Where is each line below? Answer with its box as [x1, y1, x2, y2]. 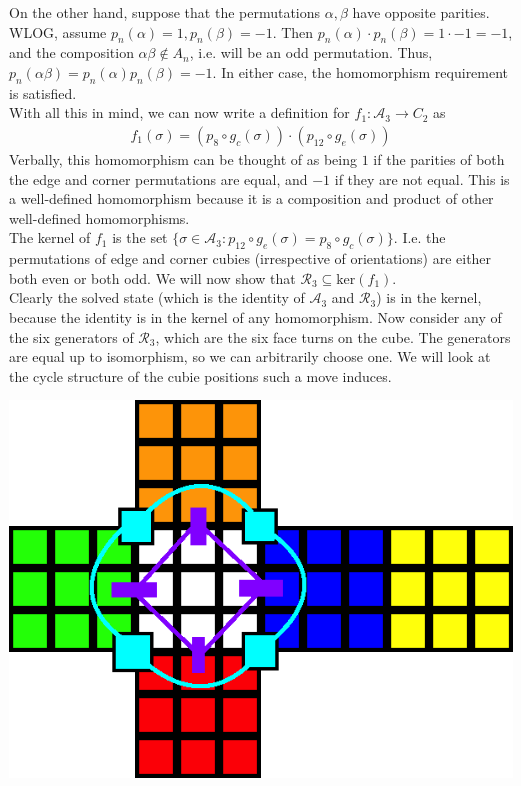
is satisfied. [9, 82, 77, 103]
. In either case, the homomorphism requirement [212, 61, 509, 82]
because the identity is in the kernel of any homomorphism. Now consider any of [9, 306, 502, 327]
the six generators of [9, 326, 134, 347]
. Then [272, 21, 314, 42]
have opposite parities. [352, 2, 490, 22]
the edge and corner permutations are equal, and [9, 168, 308, 189]
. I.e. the [393, 227, 446, 248]
